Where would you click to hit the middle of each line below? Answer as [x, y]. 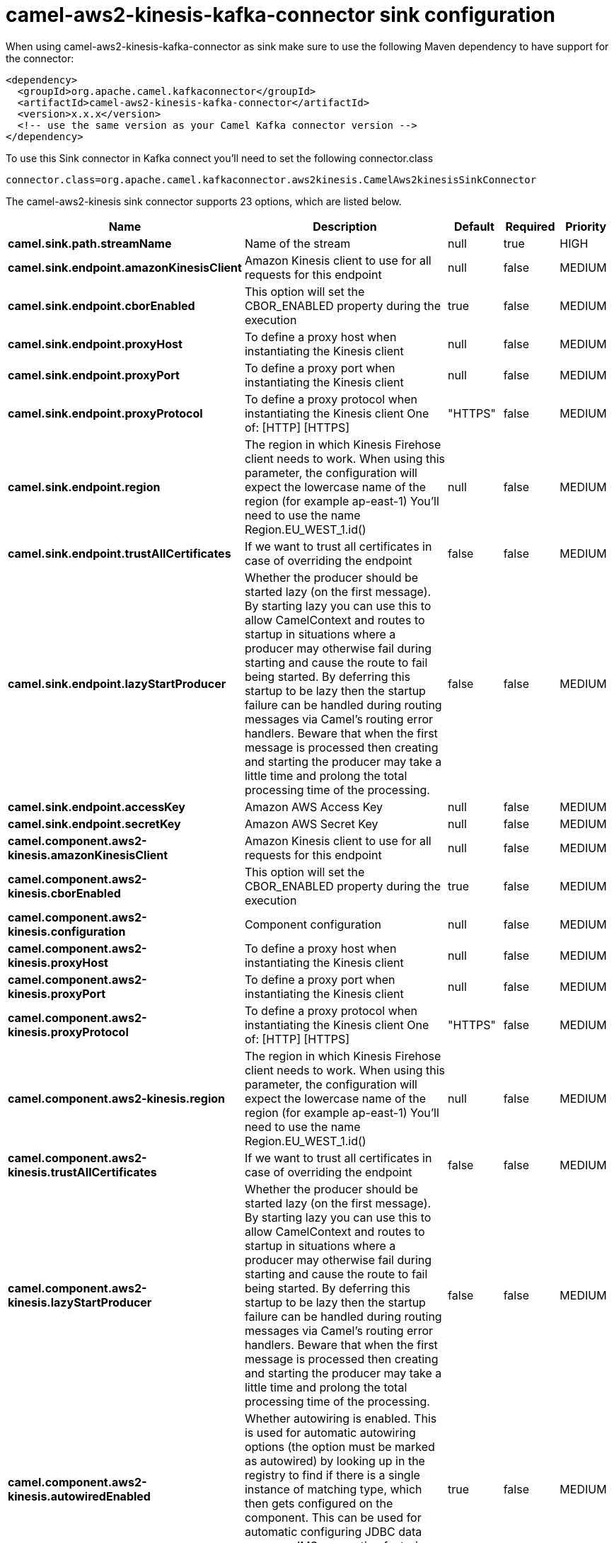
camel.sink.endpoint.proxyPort [94, 375]
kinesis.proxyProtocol [68, 1032]
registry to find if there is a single [332, 1475]
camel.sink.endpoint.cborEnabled [102, 305]
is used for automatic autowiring [330, 1432]
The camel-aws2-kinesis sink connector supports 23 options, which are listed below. [204, 201]
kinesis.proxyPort [57, 993]
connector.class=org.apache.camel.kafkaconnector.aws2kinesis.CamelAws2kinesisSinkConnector [271, 179]
